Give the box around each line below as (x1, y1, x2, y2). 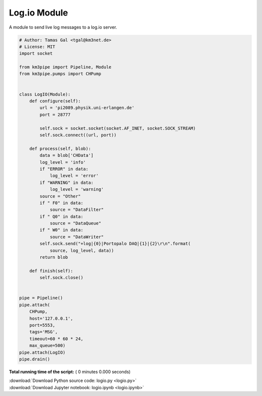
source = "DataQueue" (49, 221, 101, 226)
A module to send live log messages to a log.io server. (9, 24, 117, 30)
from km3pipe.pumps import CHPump (19, 71, 101, 77)
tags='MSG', (29, 329, 58, 335)
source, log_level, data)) (49, 247, 114, 253)
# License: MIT (19, 44, 55, 49)
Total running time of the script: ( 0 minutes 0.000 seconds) (9, 369, 131, 375)
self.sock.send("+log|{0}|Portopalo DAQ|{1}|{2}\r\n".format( (39, 241, 191, 247)
